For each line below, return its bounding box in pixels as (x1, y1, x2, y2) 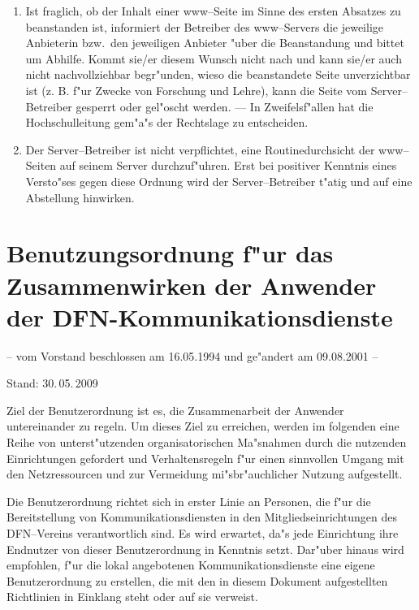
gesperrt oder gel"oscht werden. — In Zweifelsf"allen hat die (76, 97, 374, 115)
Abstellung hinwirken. (25, 188, 135, 205)
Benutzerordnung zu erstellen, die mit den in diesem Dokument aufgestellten (6, 572, 388, 589)
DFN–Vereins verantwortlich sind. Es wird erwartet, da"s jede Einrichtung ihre (6, 524, 399, 541)
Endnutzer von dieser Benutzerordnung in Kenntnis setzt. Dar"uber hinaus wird (6, 540, 404, 557)
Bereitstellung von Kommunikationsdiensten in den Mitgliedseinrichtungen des (6, 508, 397, 526)
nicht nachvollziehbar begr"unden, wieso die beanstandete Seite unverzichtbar (25, 66, 411, 83)
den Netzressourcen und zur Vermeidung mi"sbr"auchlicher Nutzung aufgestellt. (6, 465, 403, 482)
